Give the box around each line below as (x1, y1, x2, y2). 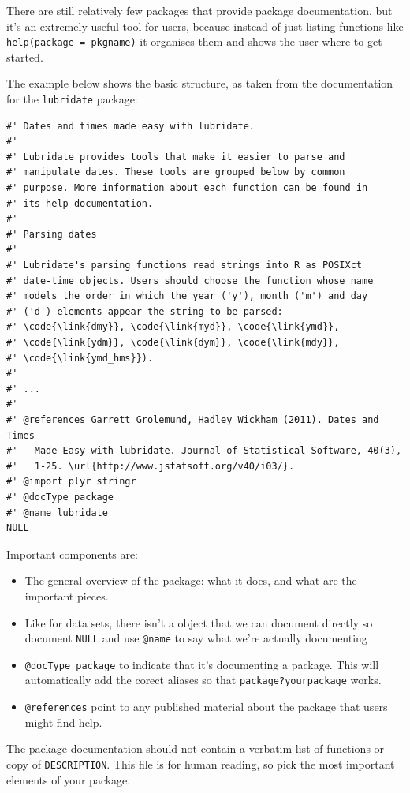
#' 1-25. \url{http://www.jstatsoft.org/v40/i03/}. (6, 460, 295, 472)
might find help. (24, 713, 102, 730)
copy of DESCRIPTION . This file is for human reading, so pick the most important (6, 755, 395, 772)
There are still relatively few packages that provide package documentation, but (6, 2, 393, 18)
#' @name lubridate (6, 507, 108, 518)
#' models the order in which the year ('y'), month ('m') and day (6, 290, 368, 302)
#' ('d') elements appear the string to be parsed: (6, 305, 283, 317)
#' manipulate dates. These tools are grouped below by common (6, 166, 345, 178)
